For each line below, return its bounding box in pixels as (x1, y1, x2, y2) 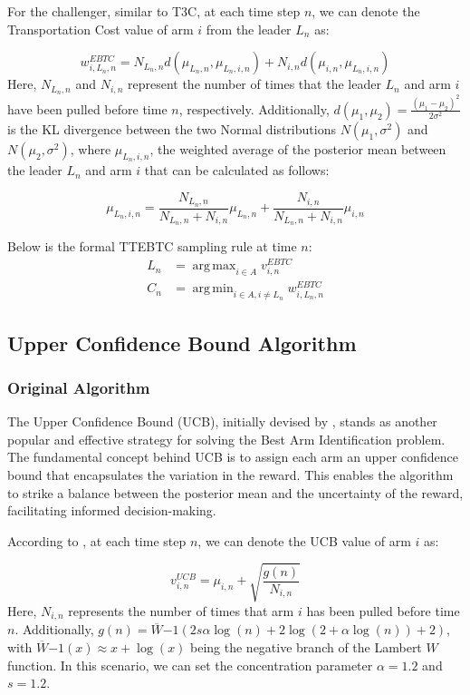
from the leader (206, 19, 292, 38)
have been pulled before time (7, 99, 168, 118)
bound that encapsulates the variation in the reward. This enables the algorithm (7, 465, 454, 485)
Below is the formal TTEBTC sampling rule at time (7, 237, 297, 256)
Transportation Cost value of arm (7, 19, 194, 38)
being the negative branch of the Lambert (190, 637, 422, 656)
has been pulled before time (306, 601, 460, 620)
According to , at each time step (7, 531, 187, 550)
